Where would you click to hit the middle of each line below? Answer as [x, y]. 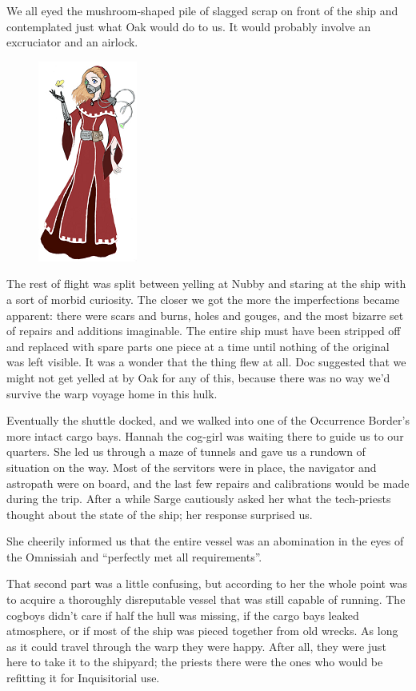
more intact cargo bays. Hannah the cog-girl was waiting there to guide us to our [205, 435]
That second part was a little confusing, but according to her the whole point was [207, 583]
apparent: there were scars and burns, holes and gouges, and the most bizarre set [205, 315]
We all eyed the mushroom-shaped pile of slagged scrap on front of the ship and [202, 10]
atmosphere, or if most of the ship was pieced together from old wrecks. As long [202, 631]
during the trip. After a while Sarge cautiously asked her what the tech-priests [199, 499]
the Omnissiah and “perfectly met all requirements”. [134, 556]
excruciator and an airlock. [72, 42]
